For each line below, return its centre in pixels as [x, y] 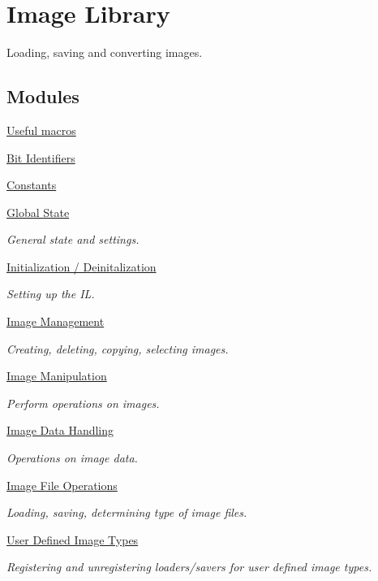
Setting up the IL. [51, 294]
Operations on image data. [72, 458]
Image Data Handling [60, 430]
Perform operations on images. [83, 403]
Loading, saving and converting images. [105, 52]
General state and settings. [73, 239]
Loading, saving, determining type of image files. [127, 512]
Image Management [56, 321]
